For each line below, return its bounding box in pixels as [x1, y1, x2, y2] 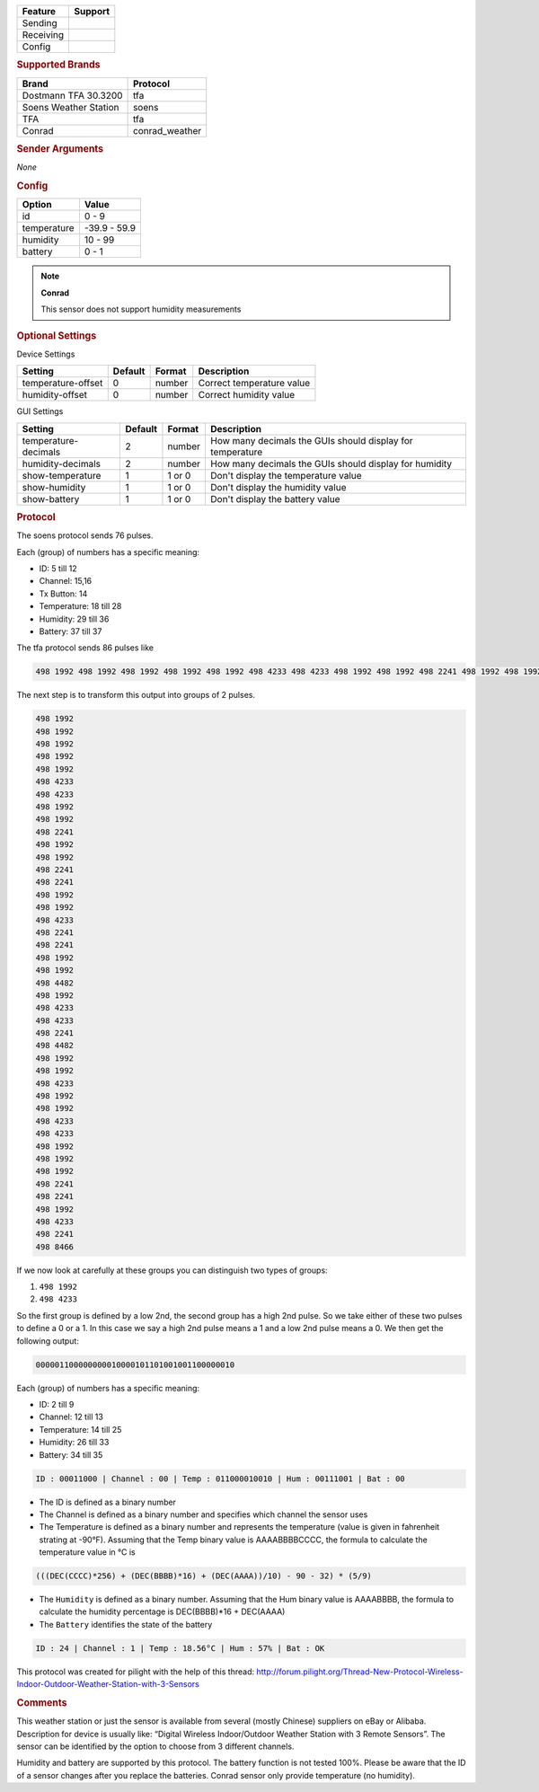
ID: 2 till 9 [39, 1399, 75, 1410]
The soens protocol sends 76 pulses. [16, 530, 154, 541]
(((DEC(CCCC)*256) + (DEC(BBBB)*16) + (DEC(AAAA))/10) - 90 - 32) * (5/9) [35, 1571, 373, 1581]
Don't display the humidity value [210, 481, 347, 493]
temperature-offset [22, 377, 103, 390]
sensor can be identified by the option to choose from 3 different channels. [16, 1741, 295, 1752]
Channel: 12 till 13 [39, 1411, 103, 1423]
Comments [16, 1697, 67, 1708]
